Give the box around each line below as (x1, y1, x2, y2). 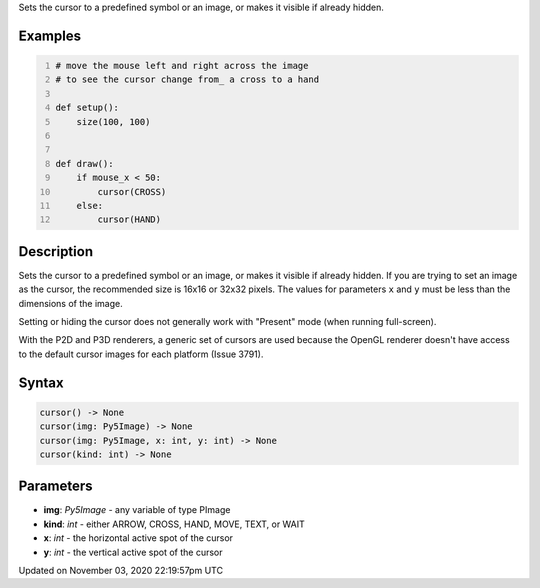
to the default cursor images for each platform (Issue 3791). (18, 348, 264, 360)
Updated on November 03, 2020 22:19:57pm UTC (18, 564, 224, 576)
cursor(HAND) (97, 214, 162, 225)
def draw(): (55, 158, 114, 169)
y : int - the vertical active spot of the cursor (43, 546, 223, 558)
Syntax (18, 374, 64, 391)
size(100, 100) (76, 116, 151, 127)
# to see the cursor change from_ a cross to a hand (55, 74, 320, 85)
